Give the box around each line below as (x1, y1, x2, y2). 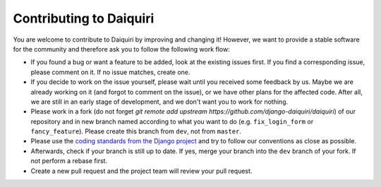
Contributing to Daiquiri (13, 11, 155, 26)
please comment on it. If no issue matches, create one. (30, 68, 190, 76)
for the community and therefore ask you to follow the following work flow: (13, 44, 230, 53)
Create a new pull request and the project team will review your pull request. (30, 167, 253, 175)
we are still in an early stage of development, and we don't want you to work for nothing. (30, 97, 289, 106)
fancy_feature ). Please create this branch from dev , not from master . (30, 127, 241, 135)
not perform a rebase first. (30, 157, 108, 165)
